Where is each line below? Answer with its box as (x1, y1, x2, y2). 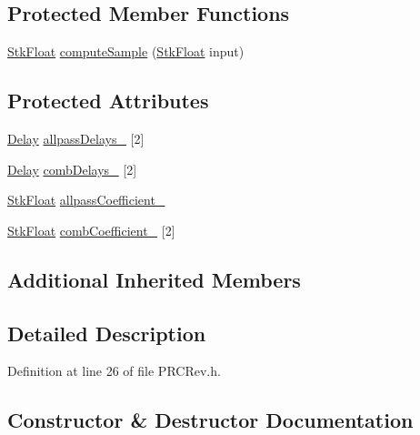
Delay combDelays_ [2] (7, 159, 137, 178)
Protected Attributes (7, 86, 209, 115)
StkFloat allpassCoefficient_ (7, 190, 165, 209)
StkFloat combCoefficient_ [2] (7, 220, 175, 239)
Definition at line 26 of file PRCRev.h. (7, 361, 221, 380)
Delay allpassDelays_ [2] (7, 129, 145, 147)
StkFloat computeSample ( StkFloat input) (7, 42, 245, 61)
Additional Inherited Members (7, 265, 301, 293)
